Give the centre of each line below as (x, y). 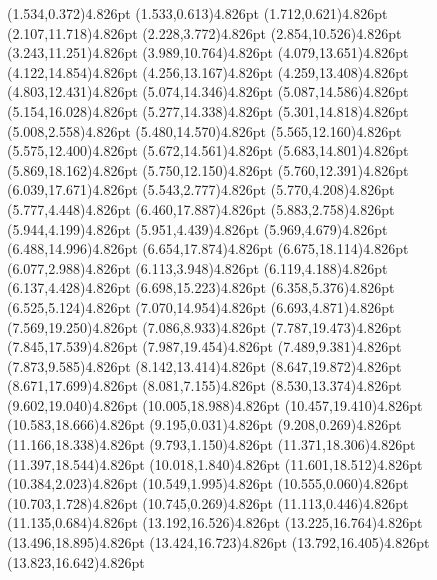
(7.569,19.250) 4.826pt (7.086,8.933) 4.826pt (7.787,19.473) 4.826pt (204, 326)
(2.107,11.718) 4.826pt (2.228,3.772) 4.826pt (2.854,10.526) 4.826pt (204, 32)
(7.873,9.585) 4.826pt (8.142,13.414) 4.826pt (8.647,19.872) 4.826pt (204, 365)
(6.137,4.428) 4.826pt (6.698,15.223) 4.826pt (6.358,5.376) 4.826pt (201, 287)
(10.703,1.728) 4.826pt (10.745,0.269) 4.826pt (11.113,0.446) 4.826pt (208, 502)
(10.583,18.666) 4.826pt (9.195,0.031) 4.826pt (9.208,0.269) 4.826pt (204, 424)
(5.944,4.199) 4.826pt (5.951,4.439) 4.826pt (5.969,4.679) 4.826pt (197, 228)
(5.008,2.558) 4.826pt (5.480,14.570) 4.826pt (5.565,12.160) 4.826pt (204, 130)
